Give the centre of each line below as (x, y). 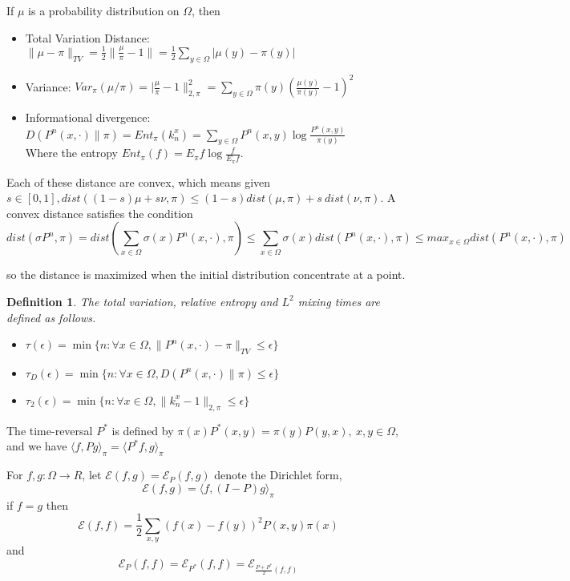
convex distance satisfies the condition (100, 213)
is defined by (143, 430)
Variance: (48, 86)
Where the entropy (71, 153)
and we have (37, 446)
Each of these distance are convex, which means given (139, 182)
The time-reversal (50, 430)
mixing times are (339, 301)
